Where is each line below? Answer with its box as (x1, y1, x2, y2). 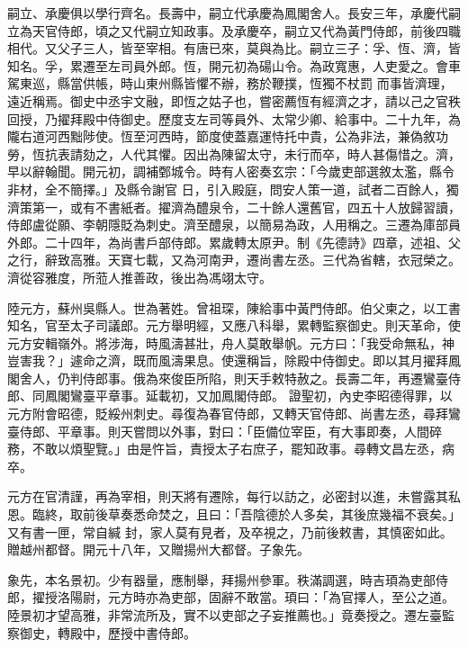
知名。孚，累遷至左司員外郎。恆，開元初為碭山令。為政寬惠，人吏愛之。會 (7, 56, 448, 75)
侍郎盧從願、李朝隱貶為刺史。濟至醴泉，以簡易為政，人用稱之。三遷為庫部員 (7, 215, 461, 234)
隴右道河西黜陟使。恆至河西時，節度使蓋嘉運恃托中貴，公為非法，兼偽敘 (7, 127, 436, 146)
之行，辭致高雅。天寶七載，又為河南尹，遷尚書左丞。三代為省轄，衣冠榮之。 (7, 250, 461, 269)
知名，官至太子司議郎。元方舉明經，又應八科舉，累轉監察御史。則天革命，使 (7, 316, 461, 335)
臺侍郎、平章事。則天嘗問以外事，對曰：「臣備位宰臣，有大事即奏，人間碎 (7, 421, 442, 440)
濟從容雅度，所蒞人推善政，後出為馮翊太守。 (7, 267, 272, 286)
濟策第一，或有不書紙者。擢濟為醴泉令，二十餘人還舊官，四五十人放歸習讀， (7, 197, 461, 216)
